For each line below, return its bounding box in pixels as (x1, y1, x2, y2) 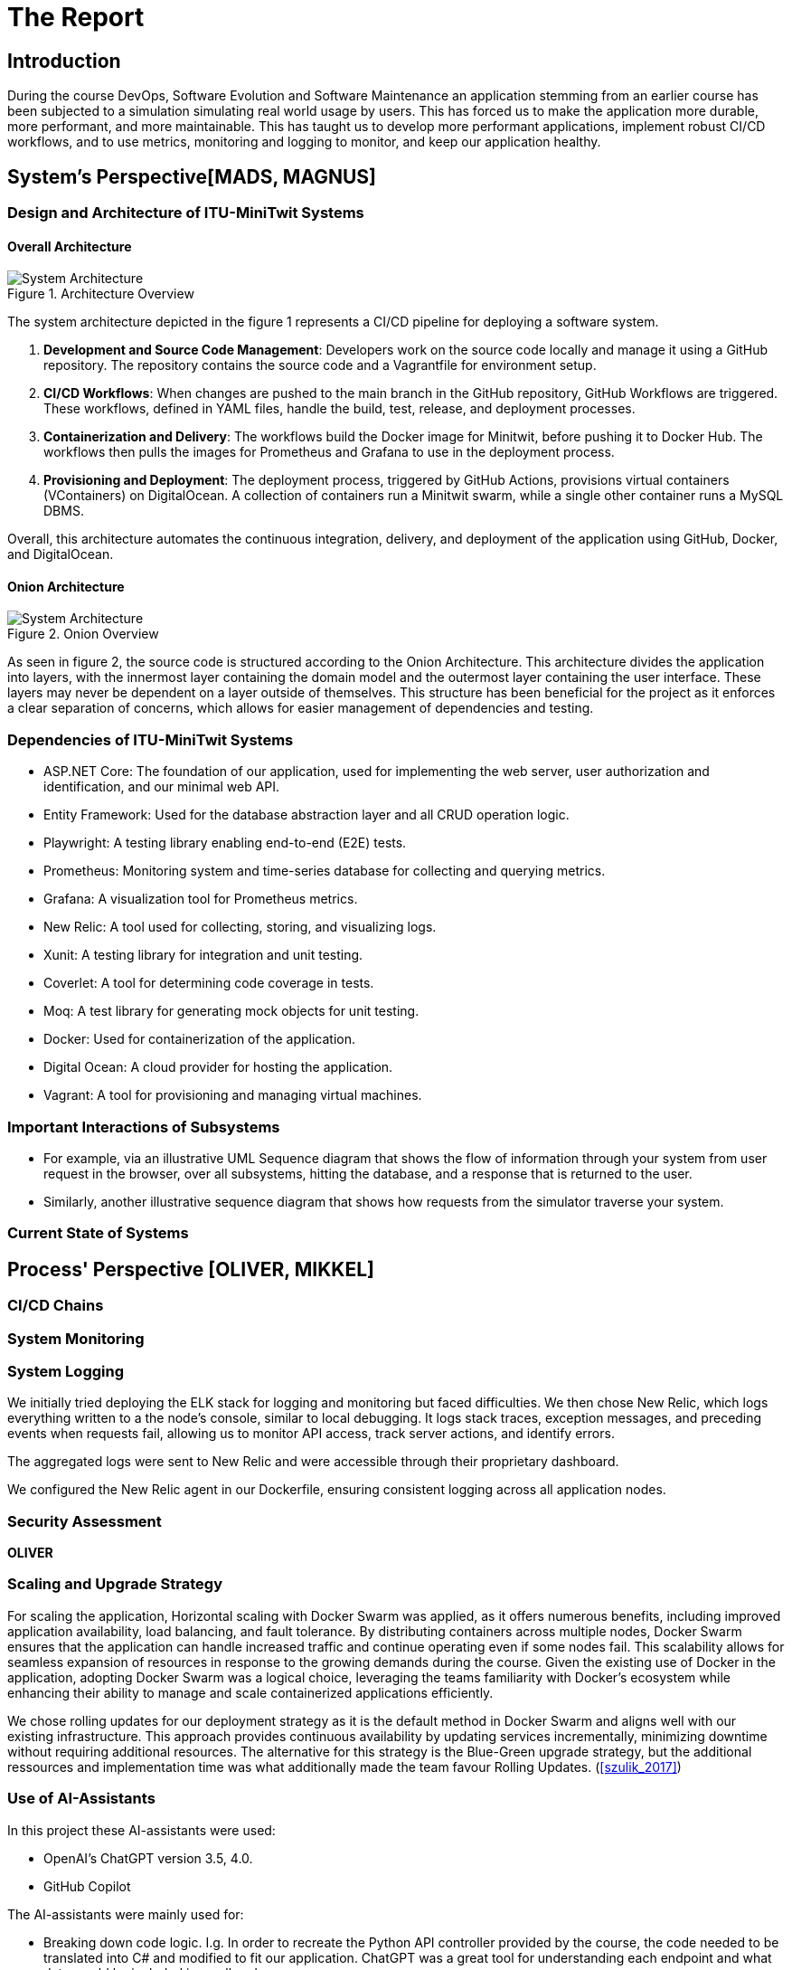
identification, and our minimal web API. (43, 779, 280, 795)
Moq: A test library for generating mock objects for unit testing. (43, 1003, 420, 1019)
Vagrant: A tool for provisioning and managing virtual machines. (43, 1087, 422, 1103)
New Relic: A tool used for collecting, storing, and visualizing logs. (43, 919, 437, 935)
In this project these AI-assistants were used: (7, 1822, 276, 1838)
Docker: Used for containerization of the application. (43, 1031, 356, 1047)
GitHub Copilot (43, 1878, 131, 1894)
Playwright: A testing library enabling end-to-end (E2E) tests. (43, 835, 407, 851)
